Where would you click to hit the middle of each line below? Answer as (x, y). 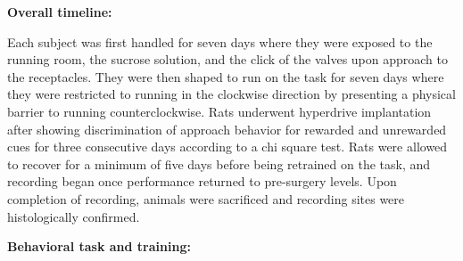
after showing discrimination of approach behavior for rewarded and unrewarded (227, 129)
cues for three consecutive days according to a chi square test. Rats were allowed (227, 147)
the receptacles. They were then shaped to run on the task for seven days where (226, 76)
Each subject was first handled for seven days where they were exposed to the (220, 41)
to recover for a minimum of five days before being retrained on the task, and (219, 163)
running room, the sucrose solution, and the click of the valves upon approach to (227, 59)
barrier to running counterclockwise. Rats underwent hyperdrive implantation (219, 111)
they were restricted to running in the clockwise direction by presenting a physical (231, 94)
